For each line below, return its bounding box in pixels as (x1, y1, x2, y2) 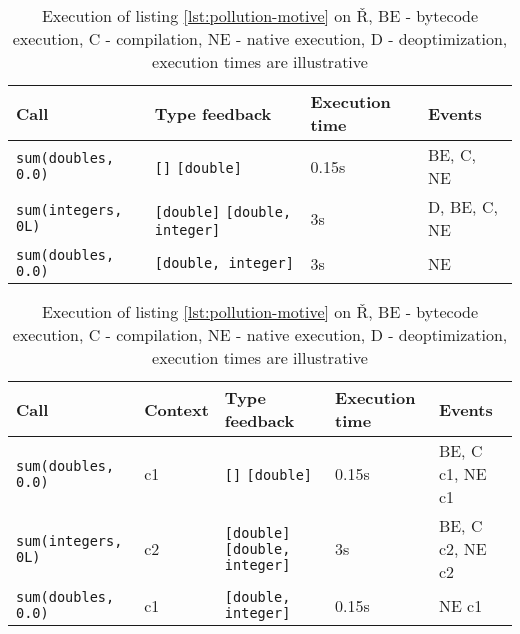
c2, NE (438, 537, 487, 560)
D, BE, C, (427, 195, 498, 218)
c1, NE (438, 462, 487, 485)
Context (144, 397, 209, 421)
